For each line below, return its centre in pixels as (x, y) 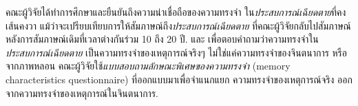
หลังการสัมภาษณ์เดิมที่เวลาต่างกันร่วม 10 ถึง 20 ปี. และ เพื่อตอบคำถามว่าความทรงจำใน (162, 39)
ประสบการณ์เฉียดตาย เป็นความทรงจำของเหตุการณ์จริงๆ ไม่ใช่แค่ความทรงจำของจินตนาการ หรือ (177, 52)
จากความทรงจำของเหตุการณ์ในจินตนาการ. (82, 93)
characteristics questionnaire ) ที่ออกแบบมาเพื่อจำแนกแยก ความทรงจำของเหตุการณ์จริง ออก (179, 79)
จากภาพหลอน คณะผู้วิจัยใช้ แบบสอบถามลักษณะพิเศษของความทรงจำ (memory (148, 66)
